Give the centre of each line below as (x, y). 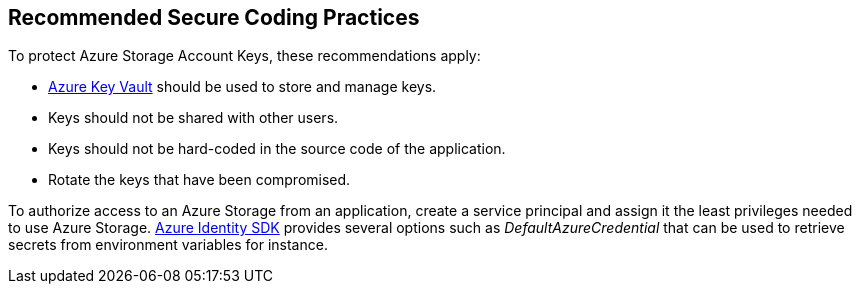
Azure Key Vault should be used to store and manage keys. (242, 87)
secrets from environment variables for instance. (168, 245)
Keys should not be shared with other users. (193, 118)
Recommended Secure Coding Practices (214, 17)
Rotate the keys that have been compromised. (199, 180)
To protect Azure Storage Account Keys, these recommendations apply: (244, 56)
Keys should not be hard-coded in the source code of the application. (277, 149)
